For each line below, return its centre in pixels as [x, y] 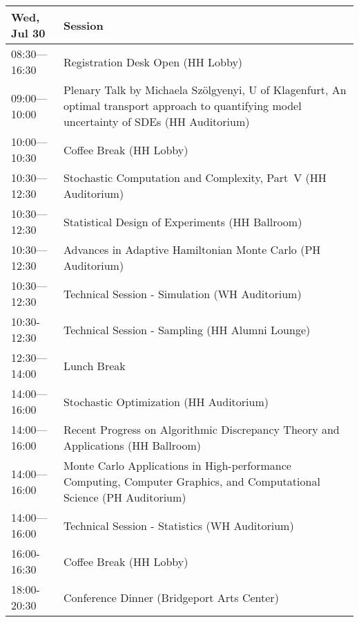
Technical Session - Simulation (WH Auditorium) [182, 293]
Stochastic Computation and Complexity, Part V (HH [195, 177]
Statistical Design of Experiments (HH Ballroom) [183, 221]
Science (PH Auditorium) [125, 497]
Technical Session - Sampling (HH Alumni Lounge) [187, 329]
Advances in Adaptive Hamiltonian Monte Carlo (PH [192, 249]
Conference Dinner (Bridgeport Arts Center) [171, 597]
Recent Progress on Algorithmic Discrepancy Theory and [201, 429]
